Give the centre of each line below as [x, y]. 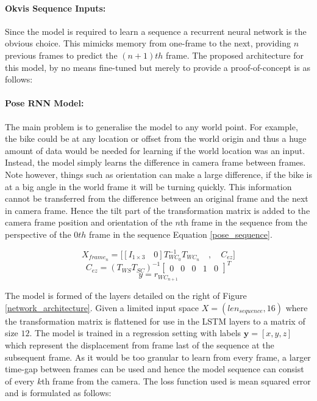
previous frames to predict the [61, 55]
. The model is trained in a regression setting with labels [135, 333]
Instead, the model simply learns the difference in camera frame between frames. [155, 162]
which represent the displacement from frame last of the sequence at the [140, 345]
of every [20, 381]
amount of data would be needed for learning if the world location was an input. [155, 150]
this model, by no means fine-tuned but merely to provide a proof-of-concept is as [158, 67]
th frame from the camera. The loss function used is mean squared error [176, 381]
